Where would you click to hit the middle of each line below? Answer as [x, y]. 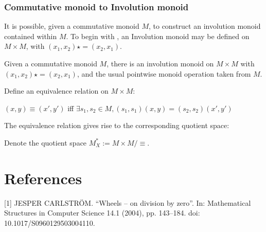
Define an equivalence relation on [56, 91]
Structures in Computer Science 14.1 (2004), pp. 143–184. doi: [102, 213]
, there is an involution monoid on [160, 63]
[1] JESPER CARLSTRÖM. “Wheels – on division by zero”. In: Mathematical [128, 202]
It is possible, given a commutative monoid [72, 26]
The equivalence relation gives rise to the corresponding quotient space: [117, 125]
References [43, 178]
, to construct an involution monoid [205, 26]
